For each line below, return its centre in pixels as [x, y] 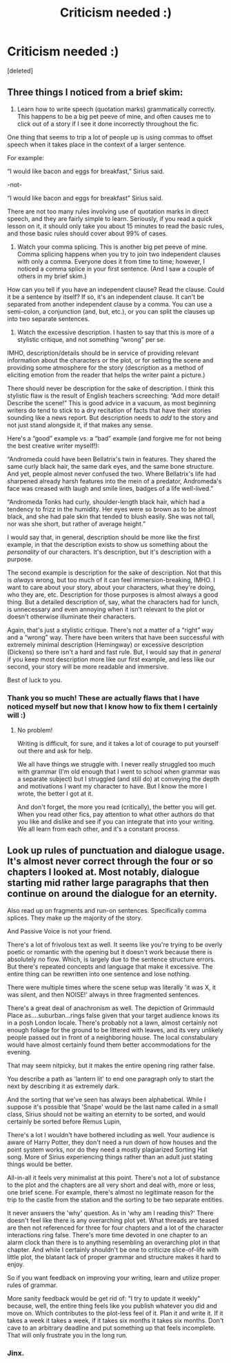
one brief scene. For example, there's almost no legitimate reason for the [111, 1192]
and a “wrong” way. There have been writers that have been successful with [115, 637]
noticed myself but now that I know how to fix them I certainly [113, 706]
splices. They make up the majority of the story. [75, 918]
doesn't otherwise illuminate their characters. [71, 617]
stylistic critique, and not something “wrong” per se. [91, 339]
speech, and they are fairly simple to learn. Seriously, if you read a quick [110, 218]
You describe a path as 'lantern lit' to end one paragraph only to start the [110, 1079]
